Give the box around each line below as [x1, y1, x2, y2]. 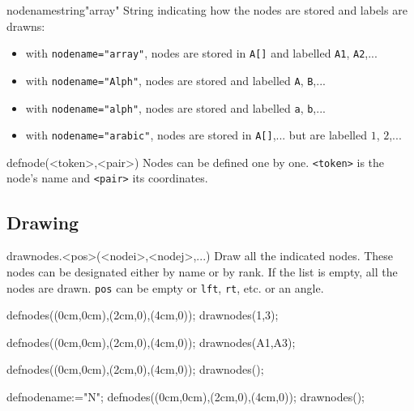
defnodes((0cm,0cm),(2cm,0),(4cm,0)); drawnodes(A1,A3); [6, 333, 296, 350]
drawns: [6, 17, 45, 34]
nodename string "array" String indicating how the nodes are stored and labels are [6, 2, 408, 18]
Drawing [6, 209, 79, 234]
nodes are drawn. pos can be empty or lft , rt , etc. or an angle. [6, 279, 324, 296]
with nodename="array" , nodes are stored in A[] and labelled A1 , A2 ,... [25, 45, 378, 62]
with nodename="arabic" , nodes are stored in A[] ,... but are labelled [25, 126, 367, 143]
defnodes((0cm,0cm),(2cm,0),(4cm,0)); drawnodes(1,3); [6, 306, 279, 323]
